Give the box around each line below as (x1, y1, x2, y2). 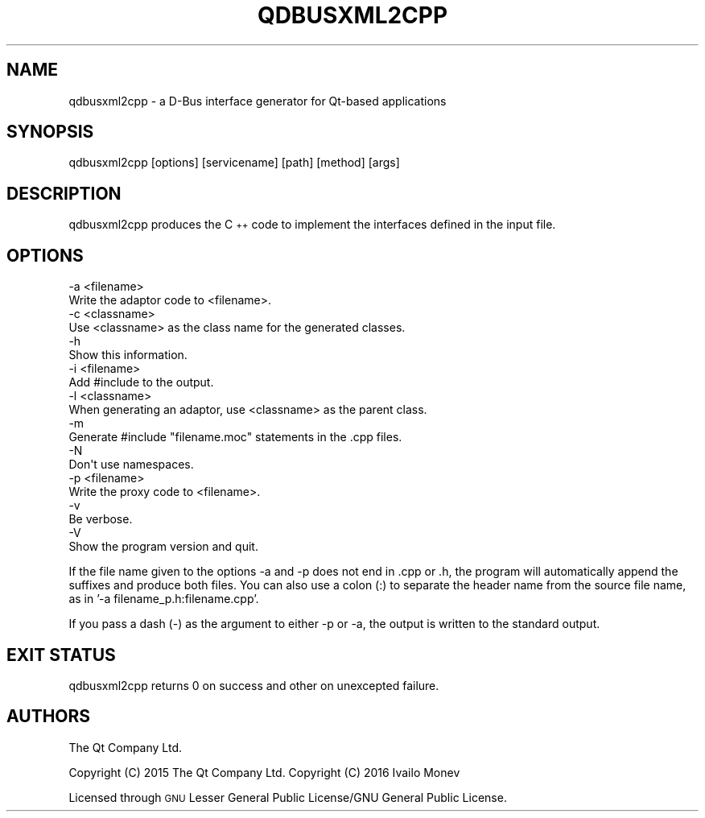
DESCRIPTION (6, 183, 122, 204)
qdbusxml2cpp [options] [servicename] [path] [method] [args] (68, 155, 400, 170)
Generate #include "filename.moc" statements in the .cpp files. (68, 430, 402, 444)
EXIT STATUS (6, 644, 116, 665)
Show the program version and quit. (68, 539, 258, 554)
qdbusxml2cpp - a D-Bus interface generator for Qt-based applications (68, 93, 447, 108)
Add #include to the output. (68, 375, 214, 390)
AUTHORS (6, 706, 91, 727)
